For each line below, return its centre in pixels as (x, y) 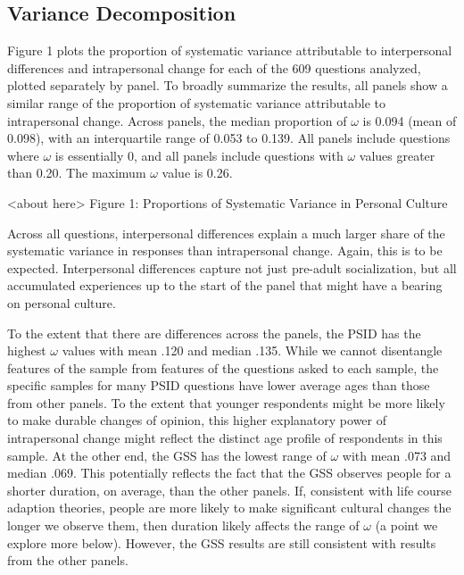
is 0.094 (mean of (410, 120)
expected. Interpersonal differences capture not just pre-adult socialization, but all (232, 267)
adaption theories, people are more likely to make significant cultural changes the (229, 508)
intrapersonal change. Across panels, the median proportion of (177, 120)
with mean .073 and (397, 455)
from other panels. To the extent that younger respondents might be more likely (226, 402)
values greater (397, 155)
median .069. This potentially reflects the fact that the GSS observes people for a (229, 473)
